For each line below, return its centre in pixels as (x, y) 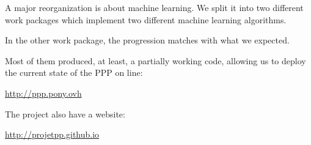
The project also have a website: (65, 113)
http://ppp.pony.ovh (43, 93)
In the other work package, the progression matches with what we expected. (147, 40)
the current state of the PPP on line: (74, 72)
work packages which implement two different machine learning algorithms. (146, 19)
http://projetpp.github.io (52, 134)
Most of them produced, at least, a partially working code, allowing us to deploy (155, 60)
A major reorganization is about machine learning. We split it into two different (154, 7)
